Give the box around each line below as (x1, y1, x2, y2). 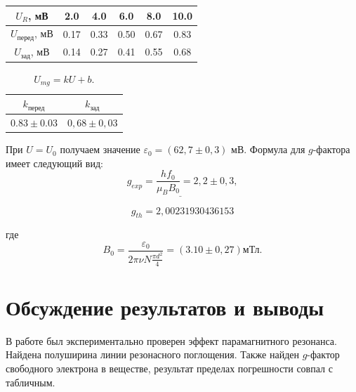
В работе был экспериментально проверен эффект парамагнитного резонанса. (6, 333, 337, 348)
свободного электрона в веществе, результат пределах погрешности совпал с (6, 361, 333, 376)
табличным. (6, 374, 55, 389)
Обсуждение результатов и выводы (6, 292, 324, 321)
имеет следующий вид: (6, 155, 103, 170)
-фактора (312, 142, 350, 157)
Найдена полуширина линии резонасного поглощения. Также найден (6, 347, 299, 362)
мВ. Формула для (231, 142, 305, 157)
